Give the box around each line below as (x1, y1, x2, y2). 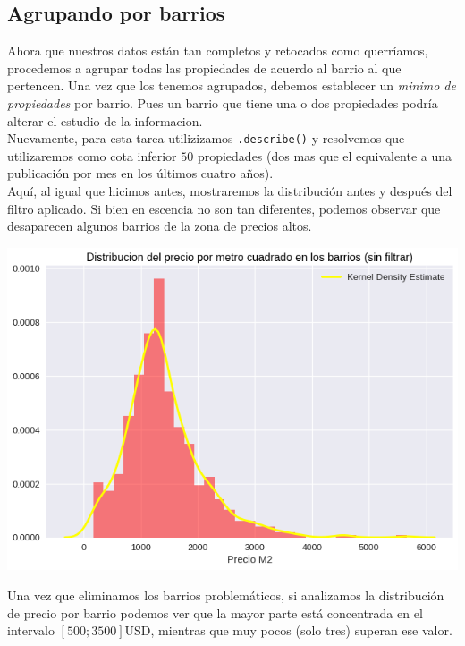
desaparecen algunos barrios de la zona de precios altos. (7, 217, 312, 235)
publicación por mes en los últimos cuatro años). (7, 164, 274, 183)
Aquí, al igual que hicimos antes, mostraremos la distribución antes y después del (7, 182, 452, 200)
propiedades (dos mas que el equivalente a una (197, 146, 452, 165)
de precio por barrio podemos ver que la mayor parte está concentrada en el (7, 603, 423, 622)
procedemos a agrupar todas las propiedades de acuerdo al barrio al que (7, 58, 402, 77)
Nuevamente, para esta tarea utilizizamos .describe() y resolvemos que (7, 129, 405, 148)
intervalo (7, 621, 55, 640)
